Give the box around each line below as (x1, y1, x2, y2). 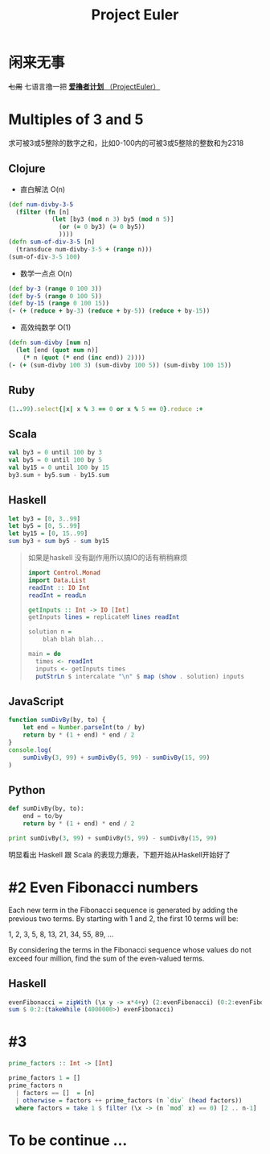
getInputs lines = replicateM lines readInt (27, 613, 180, 621)
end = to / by (22, 812, 63, 820)
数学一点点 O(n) (19, 268, 72, 278)
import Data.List (27, 576, 87, 584)
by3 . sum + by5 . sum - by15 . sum (8, 471, 110, 479)
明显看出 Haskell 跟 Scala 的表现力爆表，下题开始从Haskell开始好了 (8, 849, 231, 859)
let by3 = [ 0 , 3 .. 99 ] (8, 514, 81, 523)
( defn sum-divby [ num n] (8, 338, 92, 347)
